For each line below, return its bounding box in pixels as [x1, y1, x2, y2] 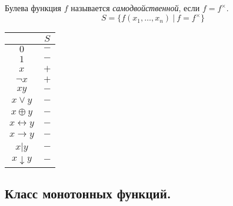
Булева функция [5, 2, 62, 13]
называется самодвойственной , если [71, 2, 200, 13]
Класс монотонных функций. [5, 184, 171, 202]
